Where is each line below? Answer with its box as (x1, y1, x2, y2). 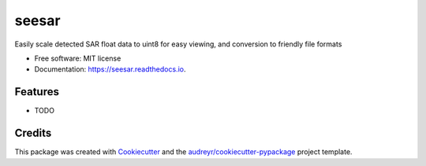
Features (14, 85, 59, 98)
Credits (14, 127, 52, 140)
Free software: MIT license (34, 53, 121, 63)
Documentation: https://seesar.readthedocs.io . (34, 65, 186, 74)
